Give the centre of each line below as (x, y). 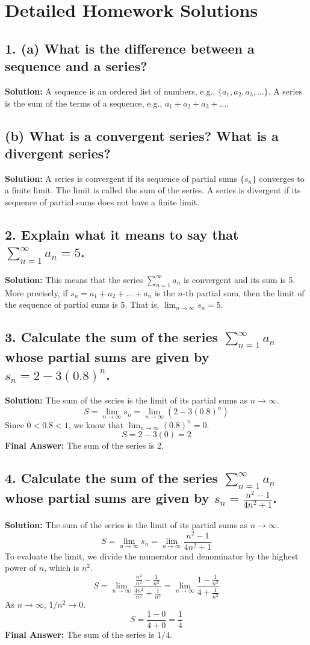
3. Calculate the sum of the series (112, 337)
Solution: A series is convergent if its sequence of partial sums (121, 178)
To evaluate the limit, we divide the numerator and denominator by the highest (152, 556)
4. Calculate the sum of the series (112, 478)
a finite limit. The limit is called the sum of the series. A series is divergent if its (153, 190)
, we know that (96, 424)
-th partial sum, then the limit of (243, 292)
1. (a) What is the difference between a (130, 48)
